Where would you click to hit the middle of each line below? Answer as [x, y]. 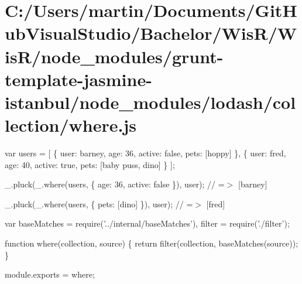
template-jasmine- [78, 79]
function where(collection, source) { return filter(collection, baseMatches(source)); [152, 243]
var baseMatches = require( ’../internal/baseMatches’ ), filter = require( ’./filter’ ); [147, 223]
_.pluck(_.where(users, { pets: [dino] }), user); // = [99, 203]
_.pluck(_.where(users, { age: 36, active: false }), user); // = [115, 184]
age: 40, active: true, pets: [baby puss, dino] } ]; [90, 164]
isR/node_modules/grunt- [114, 56]
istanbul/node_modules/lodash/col [150, 102]
